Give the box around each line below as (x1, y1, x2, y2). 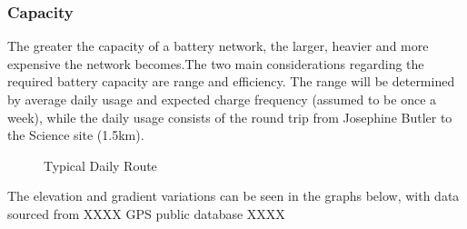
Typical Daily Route (44, 155, 157, 174)
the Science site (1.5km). (7, 125, 144, 144)
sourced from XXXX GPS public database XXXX (7, 204, 285, 223)
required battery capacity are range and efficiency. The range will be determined (7, 72, 455, 91)
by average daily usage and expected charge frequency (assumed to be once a (7, 90, 437, 108)
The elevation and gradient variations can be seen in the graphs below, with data (7, 186, 460, 205)
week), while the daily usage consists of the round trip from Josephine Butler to (7, 107, 452, 126)
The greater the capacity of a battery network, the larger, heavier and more (7, 36, 429, 55)
